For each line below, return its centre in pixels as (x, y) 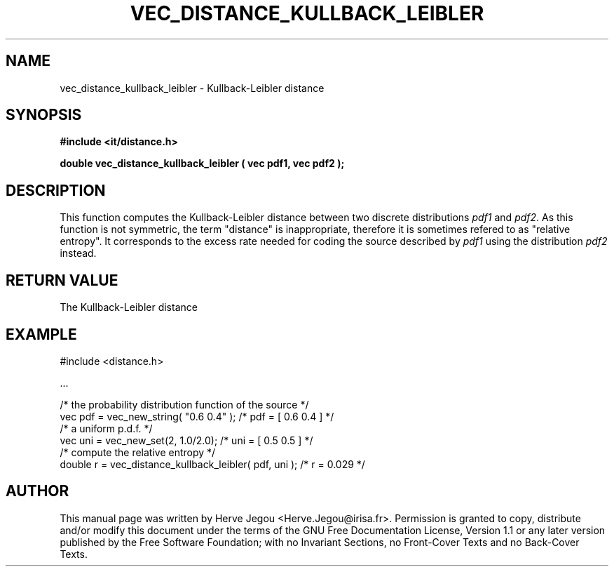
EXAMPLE (41, 334)
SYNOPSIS (44, 115)
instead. (78, 253)
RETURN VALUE (62, 280)
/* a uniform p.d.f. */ (106, 428)
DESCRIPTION (56, 190)
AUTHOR (37, 491)
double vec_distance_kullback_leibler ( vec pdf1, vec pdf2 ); (202, 164)
